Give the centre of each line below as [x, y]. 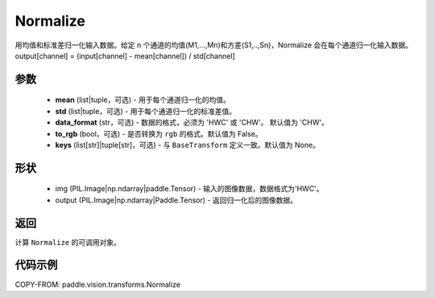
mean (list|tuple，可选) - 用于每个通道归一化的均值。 [143, 100]
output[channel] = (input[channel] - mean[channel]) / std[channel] [125, 55]
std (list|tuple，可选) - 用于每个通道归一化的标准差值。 [146, 111]
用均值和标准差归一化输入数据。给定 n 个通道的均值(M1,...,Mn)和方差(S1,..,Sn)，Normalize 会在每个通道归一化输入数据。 [214, 45]
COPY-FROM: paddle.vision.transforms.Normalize [98, 284]
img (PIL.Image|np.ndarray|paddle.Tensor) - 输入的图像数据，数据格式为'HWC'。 [189, 189]
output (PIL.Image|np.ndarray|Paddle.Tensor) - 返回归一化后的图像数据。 [176, 200]
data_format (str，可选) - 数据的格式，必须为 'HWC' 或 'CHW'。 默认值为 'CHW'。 [192, 122]
